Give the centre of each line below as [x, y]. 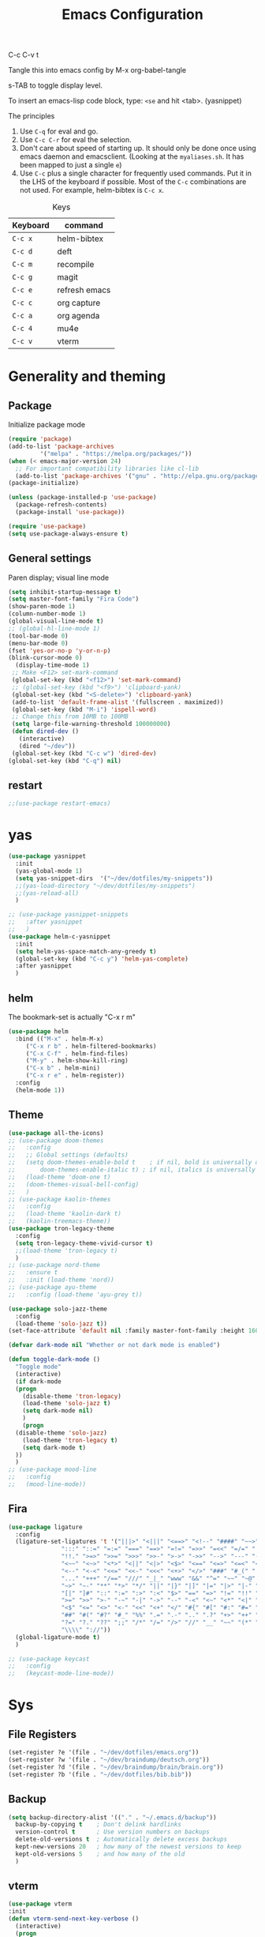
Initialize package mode [47, 425]
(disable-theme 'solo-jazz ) [62, 1433]
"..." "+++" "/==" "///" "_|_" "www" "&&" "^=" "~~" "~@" [159, 1578]
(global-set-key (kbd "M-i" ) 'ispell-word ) [84, 709]
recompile [76, 265]
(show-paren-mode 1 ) [42, 607]
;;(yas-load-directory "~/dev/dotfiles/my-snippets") [105, 886]
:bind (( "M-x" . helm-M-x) [60, 1039]
